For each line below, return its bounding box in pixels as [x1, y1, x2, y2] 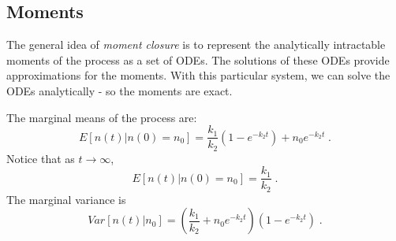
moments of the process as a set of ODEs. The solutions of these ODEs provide [6, 51, 390, 68]
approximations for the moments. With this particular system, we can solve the [6, 67, 390, 83]
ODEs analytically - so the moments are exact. [6, 82, 233, 98]
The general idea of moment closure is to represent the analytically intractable [6, 36, 386, 53]
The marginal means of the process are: [6, 109, 197, 125]
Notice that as [6, 150, 75, 166]
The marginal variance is [6, 191, 126, 207]
